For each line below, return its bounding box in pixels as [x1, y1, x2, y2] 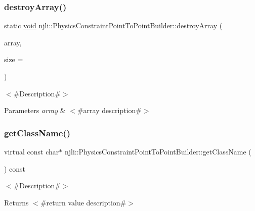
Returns [4, 197, 29, 207]
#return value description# [40, 197, 126, 207]
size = [4, 54, 23, 65]
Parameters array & [4, 105, 66, 116]
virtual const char [4, 146, 59, 156]
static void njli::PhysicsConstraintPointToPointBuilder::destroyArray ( [4, 20, 223, 31]
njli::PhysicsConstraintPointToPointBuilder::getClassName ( [64, 146, 251, 156]
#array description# [77, 105, 142, 116]
